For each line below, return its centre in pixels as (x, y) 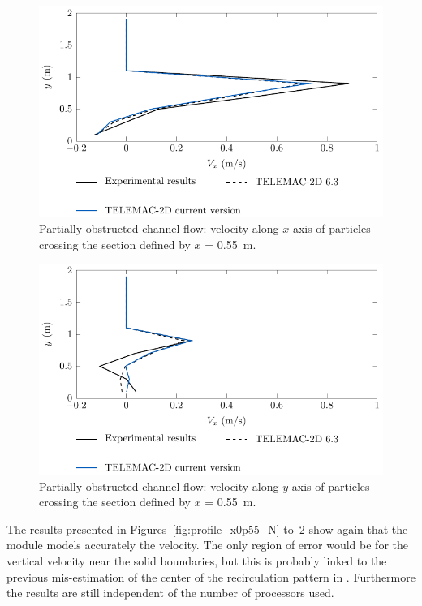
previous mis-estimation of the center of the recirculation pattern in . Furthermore (211, 576)
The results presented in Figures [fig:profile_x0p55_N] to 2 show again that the (207, 529)
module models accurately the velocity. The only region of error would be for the (207, 545)
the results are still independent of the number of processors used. (170, 593)
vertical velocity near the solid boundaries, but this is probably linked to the (197, 561)
